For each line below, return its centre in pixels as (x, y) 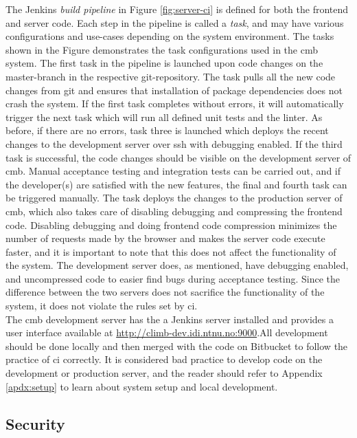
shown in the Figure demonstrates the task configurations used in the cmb (162, 49)
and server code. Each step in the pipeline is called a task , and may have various (175, 22)
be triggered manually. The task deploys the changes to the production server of (174, 198)
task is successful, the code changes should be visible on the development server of (178, 157)
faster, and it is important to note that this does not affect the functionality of (171, 251)
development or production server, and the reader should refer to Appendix (164, 373)
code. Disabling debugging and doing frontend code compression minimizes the (171, 225)
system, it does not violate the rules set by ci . (102, 306)
